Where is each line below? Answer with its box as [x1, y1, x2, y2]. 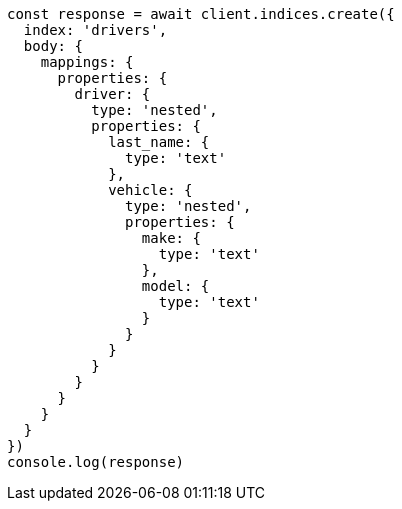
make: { [141, 230, 201, 246]
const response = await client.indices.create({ [7, 6, 395, 22]
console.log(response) [7, 454, 185, 470]
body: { [23, 38, 83, 54]
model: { [141, 278, 210, 294]
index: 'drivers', [23, 22, 168, 38]
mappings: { [40, 54, 134, 70]
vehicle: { [108, 182, 193, 198]
